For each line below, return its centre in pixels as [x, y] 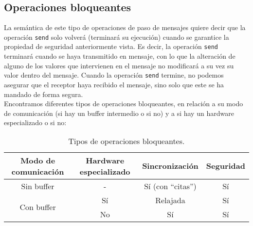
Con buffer [38, 207]
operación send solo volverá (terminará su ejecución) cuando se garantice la [117, 37]
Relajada [170, 200]
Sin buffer [38, 186]
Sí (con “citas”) [170, 186]
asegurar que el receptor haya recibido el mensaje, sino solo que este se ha [114, 84]
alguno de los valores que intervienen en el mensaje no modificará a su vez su [119, 65]
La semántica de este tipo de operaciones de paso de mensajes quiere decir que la [125, 27]
